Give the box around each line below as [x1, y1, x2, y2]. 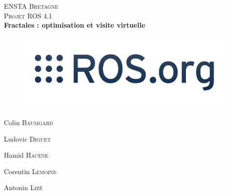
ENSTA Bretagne [4, 1, 58, 11]
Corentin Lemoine [4, 166, 57, 176]
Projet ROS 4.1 [4, 10, 52, 20]
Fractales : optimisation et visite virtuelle [4, 20, 146, 30]
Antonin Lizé [4, 182, 43, 193]
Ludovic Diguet [4, 133, 51, 144]
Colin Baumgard [4, 117, 53, 128]
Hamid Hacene [4, 150, 49, 160]
